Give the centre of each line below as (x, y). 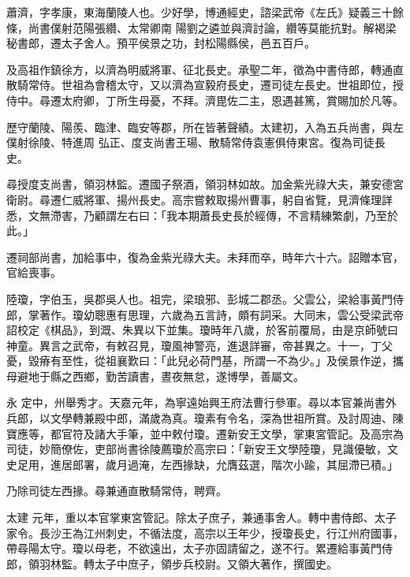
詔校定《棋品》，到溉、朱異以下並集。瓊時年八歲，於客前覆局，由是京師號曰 (202, 330)
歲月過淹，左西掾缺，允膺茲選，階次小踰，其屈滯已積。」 (252, 464)
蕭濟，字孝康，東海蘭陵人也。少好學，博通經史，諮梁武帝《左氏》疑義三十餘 (205, 12)
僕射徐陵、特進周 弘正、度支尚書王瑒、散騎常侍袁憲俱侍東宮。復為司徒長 (196, 142)
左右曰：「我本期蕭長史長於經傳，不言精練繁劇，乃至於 (257, 215)
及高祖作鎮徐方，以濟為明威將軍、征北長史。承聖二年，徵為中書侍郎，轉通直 (205, 69)
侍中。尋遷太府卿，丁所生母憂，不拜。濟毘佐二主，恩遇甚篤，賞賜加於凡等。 (205, 100)
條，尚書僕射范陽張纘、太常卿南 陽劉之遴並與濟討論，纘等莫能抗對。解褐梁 (201, 27)
